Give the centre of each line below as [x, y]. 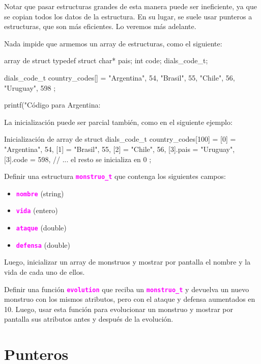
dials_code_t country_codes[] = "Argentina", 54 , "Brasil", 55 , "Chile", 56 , [120, 77]
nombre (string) [40, 193]
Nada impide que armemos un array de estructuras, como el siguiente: [113, 43]
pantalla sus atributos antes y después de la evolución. [89, 319]
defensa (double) [43, 244]
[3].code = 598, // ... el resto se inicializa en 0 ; [78, 159]
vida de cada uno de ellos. [45, 272]
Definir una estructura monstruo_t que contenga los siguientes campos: [115, 176]
